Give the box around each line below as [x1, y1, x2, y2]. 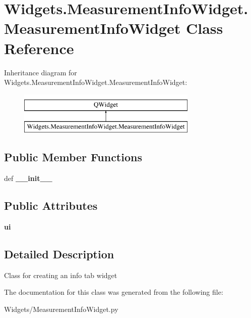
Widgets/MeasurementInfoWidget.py [4, 303, 118, 314]
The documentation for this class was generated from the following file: [4, 287, 223, 297]
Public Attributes [4, 198, 98, 213]
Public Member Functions [4, 149, 142, 165]
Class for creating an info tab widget [4, 269, 117, 280]
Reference [4, 37, 74, 58]
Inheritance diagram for [4, 67, 77, 77]
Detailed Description [4, 246, 114, 261]
